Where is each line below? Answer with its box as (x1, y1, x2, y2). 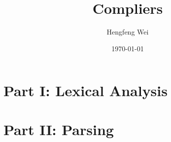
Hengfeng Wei (106, 27, 149, 37)
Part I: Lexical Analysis (3, 80, 168, 101)
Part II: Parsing (3, 119, 114, 139)
